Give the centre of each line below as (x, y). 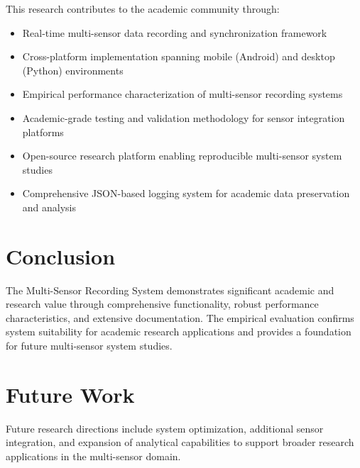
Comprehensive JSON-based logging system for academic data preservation (186, 193)
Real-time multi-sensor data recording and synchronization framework (175, 32)
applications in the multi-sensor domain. (93, 456)
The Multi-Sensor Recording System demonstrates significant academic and (170, 290)
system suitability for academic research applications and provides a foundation (179, 331)
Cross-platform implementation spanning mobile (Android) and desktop (179, 56)
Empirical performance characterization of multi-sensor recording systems (182, 94)
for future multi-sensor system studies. (89, 346)
